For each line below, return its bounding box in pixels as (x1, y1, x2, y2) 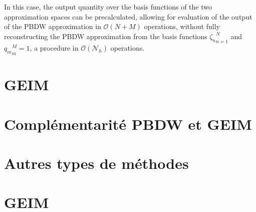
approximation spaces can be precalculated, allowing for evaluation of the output (4, 11, 252, 22)
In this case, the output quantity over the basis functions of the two (4, 2, 212, 12)
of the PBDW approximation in (4, 21, 101, 32)
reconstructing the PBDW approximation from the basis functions (4, 31, 207, 41)
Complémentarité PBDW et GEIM (4, 113, 252, 134)
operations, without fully (144, 21, 220, 32)
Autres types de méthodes (4, 152, 189, 173)
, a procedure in (30, 43, 79, 53)
